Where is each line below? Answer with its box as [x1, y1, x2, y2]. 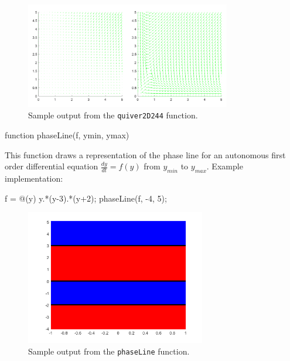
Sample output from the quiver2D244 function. [28, 109, 198, 121]
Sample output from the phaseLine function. [28, 345, 190, 357]
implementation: [5, 172, 63, 185]
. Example [206, 160, 243, 172]
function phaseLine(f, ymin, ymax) [5, 129, 129, 141]
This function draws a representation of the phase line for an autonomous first [5, 148, 286, 161]
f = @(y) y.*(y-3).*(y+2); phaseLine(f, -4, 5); [5, 192, 167, 204]
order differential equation [5, 160, 98, 172]
